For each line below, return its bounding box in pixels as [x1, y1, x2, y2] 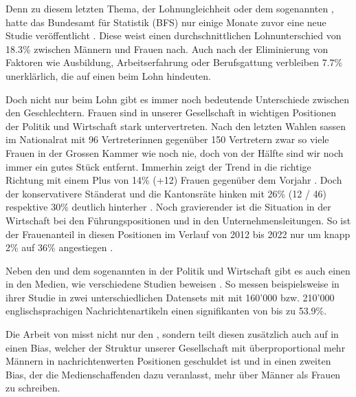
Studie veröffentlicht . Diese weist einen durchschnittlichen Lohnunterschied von [5, 28, 342, 43]
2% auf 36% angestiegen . [5, 240, 113, 255]
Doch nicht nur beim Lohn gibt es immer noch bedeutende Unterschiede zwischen [5, 92, 350, 106]
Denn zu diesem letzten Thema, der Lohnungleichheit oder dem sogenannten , [5, 1, 334, 15]
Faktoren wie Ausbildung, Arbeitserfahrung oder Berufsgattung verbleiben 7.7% [5, 55, 343, 69]
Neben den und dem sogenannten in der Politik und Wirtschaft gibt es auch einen [5, 263, 351, 277]
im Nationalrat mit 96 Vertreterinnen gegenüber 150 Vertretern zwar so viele [5, 132, 329, 147]
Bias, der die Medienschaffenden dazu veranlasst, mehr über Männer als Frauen [5, 367, 341, 381]
